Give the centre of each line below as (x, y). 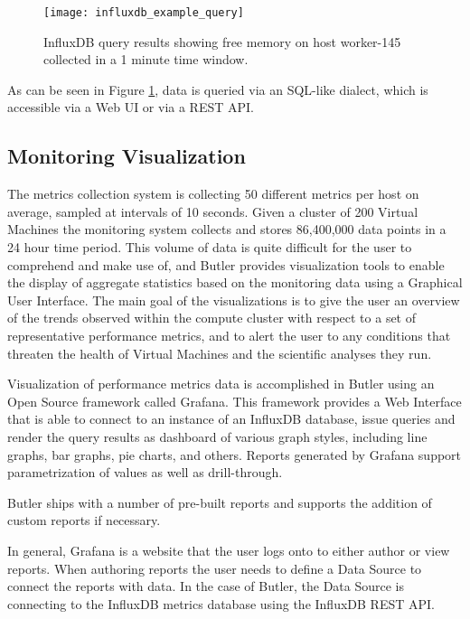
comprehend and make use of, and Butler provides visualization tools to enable (226, 264)
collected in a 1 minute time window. (146, 59)
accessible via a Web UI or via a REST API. (131, 107)
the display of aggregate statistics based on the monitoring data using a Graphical (235, 282)
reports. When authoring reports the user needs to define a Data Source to (215, 568)
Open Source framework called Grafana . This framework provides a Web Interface (235, 401)
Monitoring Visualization (127, 156)
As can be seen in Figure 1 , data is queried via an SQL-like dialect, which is (218, 89)
